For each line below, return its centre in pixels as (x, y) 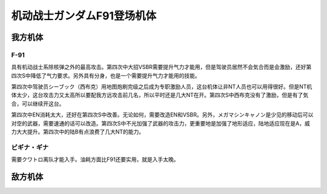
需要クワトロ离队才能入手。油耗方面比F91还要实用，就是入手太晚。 (95, 159)
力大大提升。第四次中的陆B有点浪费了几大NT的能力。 (78, 132)
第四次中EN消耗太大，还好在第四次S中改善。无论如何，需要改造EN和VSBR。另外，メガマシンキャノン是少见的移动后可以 (162, 115)
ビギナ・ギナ (30, 147)
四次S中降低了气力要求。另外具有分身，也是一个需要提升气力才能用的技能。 (106, 75)
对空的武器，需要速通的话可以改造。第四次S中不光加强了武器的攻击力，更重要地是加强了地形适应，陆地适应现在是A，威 (160, 123)
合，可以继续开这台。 (38, 104)
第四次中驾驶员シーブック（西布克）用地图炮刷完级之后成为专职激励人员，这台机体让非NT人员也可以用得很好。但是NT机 (162, 87)
